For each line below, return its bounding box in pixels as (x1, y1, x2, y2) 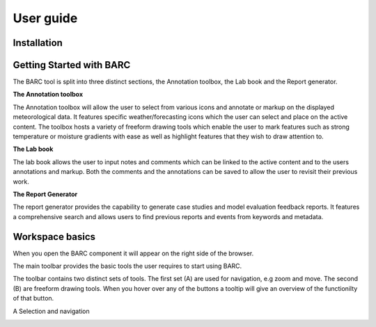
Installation (13, 37, 63, 49)
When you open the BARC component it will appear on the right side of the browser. (13, 249, 254, 257)
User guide (13, 10, 78, 26)
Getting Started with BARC (13, 59, 131, 71)
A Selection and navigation (13, 307, 90, 315)
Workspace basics (13, 230, 96, 243)
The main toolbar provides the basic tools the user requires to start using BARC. (13, 262, 242, 271)
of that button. (13, 294, 54, 303)
